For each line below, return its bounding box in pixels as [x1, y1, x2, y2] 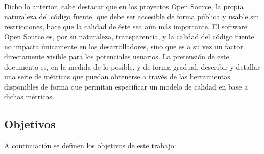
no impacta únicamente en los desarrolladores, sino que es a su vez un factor [4, 41, 243, 52]
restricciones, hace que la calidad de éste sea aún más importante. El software [4, 21, 247, 32]
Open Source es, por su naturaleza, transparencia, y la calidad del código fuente [4, 31, 254, 41]
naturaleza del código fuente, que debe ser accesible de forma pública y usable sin [4, 11, 259, 21]
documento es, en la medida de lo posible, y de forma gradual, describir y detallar [4, 61, 260, 72]
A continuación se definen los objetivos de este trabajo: [4, 140, 176, 151]
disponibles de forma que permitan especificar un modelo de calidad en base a [4, 81, 248, 92]
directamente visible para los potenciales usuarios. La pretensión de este [4, 51, 229, 61]
